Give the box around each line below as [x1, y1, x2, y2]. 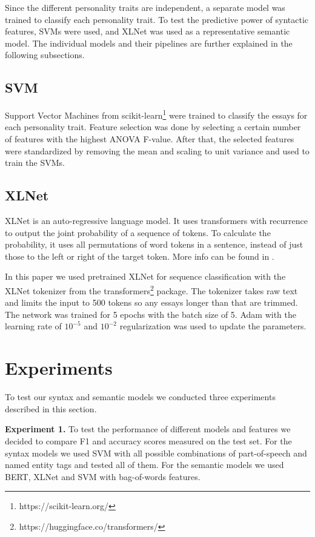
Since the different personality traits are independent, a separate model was [5, 1, 285, 13]
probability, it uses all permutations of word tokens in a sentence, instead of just [5, 238, 303, 251]
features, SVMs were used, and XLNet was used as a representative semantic [5, 25, 290, 38]
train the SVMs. [5, 156, 65, 169]
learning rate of [5, 320, 62, 332]
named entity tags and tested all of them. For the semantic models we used [5, 458, 284, 471]
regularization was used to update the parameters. [119, 320, 307, 332]
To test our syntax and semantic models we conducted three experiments [5, 390, 276, 403]
